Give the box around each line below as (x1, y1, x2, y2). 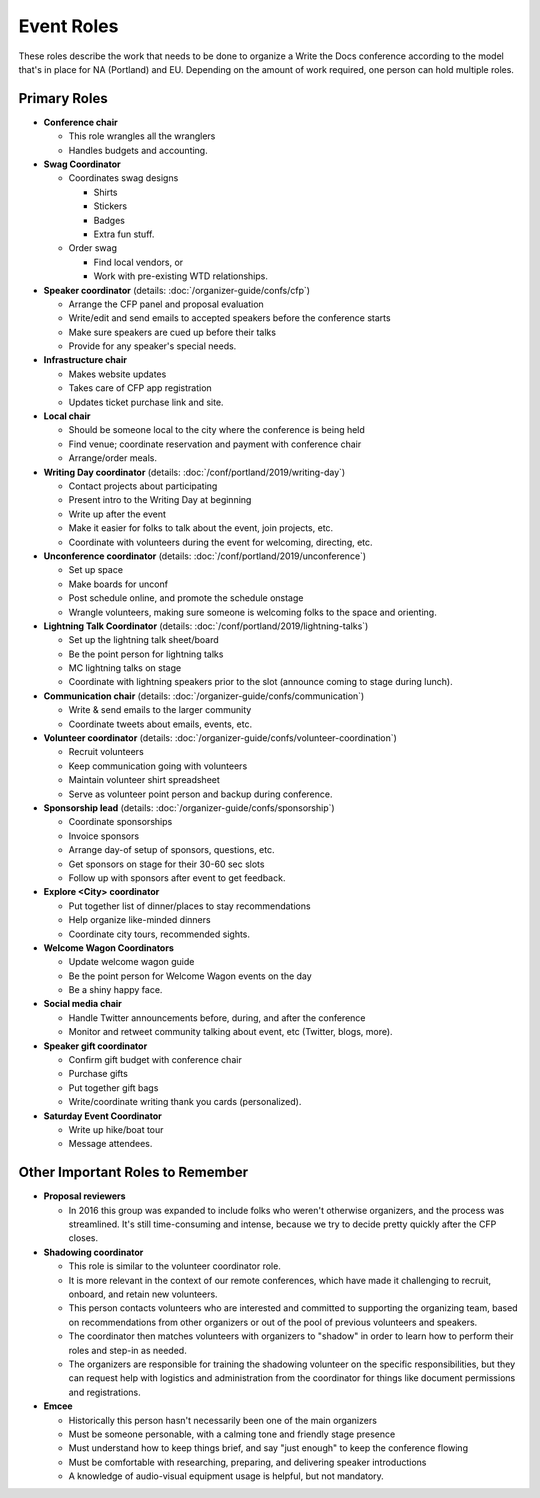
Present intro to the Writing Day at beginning (68, 494, 252, 506)
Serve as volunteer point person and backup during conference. (68, 788, 333, 800)
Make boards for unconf (68, 578, 169, 590)
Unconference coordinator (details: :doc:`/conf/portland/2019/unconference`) (43, 550, 367, 562)
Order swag (68, 242, 117, 254)
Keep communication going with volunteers (68, 760, 248, 772)
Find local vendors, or (93, 256, 184, 268)
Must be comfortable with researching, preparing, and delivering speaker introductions (68, 1456, 427, 1468)
